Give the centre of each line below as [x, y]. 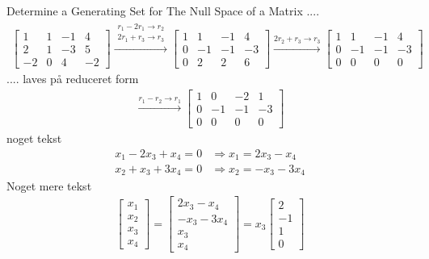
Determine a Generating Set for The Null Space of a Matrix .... [163, 10]
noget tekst [34, 138]
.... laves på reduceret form [73, 79]
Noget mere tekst [49, 185]
